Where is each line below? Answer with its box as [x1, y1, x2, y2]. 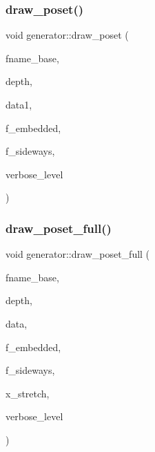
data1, [6, 97, 32, 111]
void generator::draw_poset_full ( [6, 247, 150, 261]
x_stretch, [6, 386, 50, 400]
